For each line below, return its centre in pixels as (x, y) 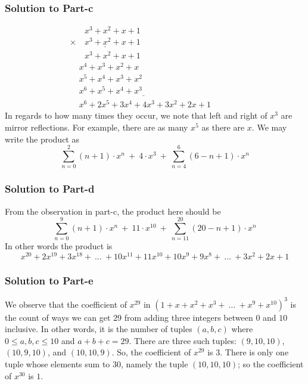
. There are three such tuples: (183, 340)
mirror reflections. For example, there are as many (97, 127)
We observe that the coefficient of (66, 304)
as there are (223, 127)
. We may (269, 127)
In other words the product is (59, 246)
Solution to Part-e (49, 280)
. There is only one (254, 352)
